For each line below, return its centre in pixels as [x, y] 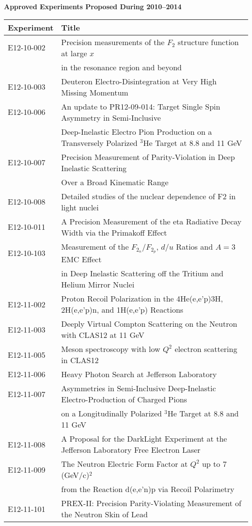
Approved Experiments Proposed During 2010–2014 [93, 6]
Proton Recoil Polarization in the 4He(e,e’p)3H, [142, 299]
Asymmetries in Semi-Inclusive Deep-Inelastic [139, 388]
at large [74, 53]
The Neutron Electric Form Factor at [125, 464]
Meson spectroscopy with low [111, 349]
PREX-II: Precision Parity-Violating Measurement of [151, 503]
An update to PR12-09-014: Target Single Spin [141, 106]
